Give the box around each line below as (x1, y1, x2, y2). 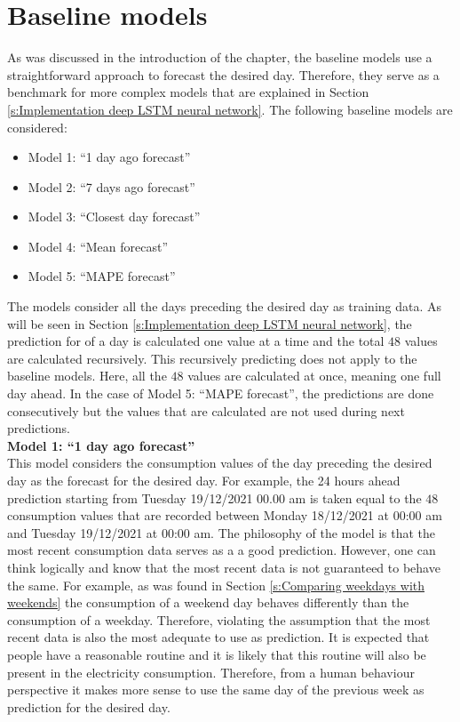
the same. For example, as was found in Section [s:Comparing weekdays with (7, 575, 425, 594)
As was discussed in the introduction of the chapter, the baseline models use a (7, 48, 432, 67)
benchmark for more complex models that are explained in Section (7, 83, 369, 101)
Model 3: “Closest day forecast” (28, 207, 201, 226)
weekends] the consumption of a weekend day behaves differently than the (7, 593, 409, 612)
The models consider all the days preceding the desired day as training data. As (7, 297, 442, 316)
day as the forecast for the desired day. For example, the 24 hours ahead (7, 471, 401, 489)
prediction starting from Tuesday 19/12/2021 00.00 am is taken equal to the (7, 488, 422, 507)
